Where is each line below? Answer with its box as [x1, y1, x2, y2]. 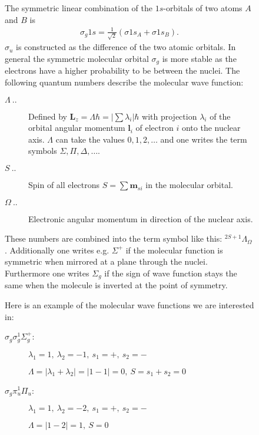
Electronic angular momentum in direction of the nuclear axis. [28, 212, 253, 225]
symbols [28, 144, 57, 157]
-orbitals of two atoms [163, 2, 243, 14]
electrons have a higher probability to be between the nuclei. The [5, 64, 240, 77]
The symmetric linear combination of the [5, 2, 152, 14]
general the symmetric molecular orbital [5, 52, 149, 65]
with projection [142, 110, 197, 122]
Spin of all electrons [28, 179, 100, 191]
